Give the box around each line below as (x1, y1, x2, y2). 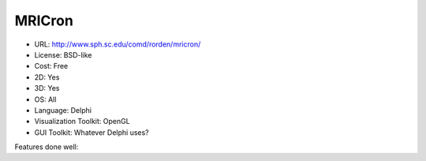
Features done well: (14, 142, 79, 152)
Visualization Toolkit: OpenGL (34, 117, 130, 126)
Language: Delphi (34, 105, 92, 114)
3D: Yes (34, 84, 60, 93)
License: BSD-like (34, 50, 92, 59)
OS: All (34, 95, 57, 104)
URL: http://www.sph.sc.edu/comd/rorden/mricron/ (34, 39, 201, 49)
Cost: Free (34, 62, 69, 71)
